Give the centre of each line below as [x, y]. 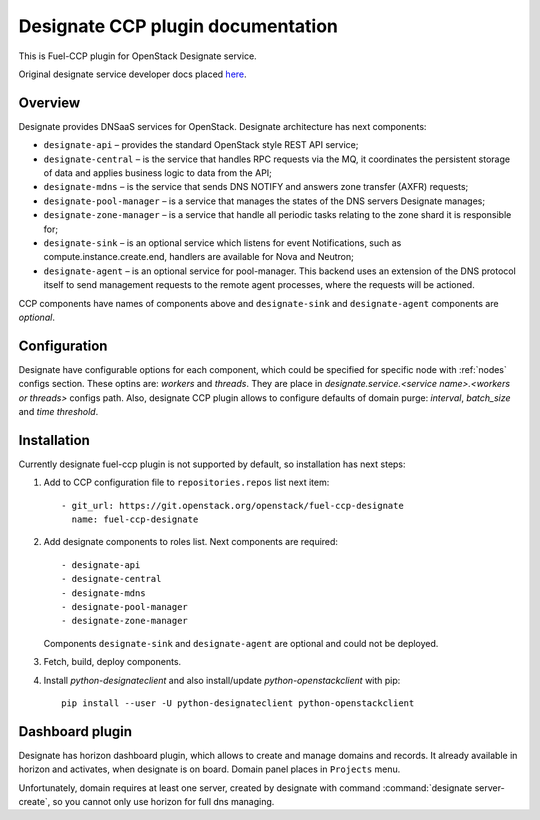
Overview [49, 102]
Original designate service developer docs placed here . [132, 74]
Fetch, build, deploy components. [112, 662]
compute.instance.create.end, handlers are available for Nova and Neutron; [198, 257]
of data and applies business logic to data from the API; [157, 173]
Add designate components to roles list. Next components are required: [191, 542]
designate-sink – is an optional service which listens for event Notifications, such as [222, 242]
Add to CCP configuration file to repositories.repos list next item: [186, 482]
